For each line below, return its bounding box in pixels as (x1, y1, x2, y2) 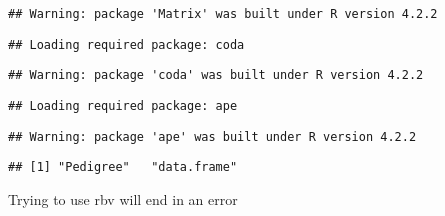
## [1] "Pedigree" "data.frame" (8, 160, 238, 175)
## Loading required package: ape (8, 98, 238, 113)
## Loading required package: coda (8, 37, 245, 52)
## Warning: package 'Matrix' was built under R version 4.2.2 (8, 7, 438, 21)
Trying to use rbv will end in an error (8, 188, 238, 209)
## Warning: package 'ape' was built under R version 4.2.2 (8, 129, 417, 144)
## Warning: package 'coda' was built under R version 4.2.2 (8, 68, 424, 83)
